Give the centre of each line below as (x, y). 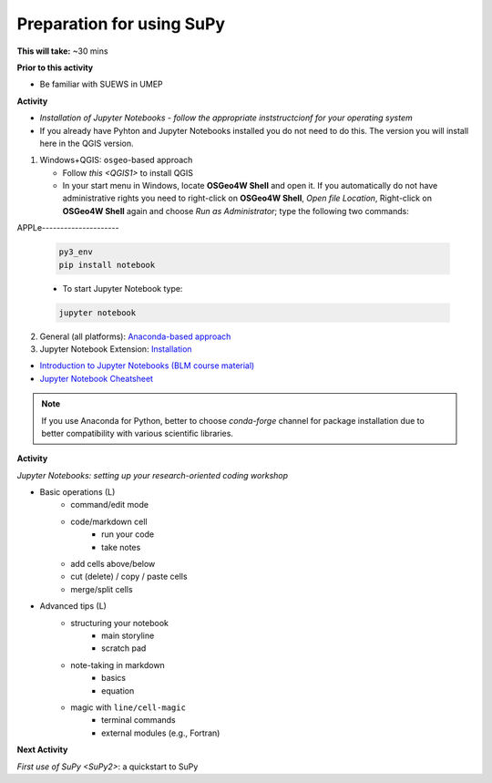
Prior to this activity (55, 67)
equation (118, 690)
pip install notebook (107, 265)
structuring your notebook (119, 623)
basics (114, 678)
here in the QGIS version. (87, 143)
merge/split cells (102, 589)
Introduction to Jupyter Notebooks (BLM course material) (147, 366)
